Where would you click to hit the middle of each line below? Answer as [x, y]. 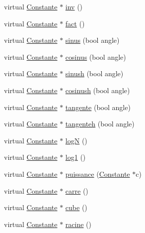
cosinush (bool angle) [98, 90]
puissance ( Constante [98, 174]
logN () [76, 140]
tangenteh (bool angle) [100, 124]
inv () [74, 6]
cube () [76, 207]
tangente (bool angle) [98, 107]
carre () [77, 190]
